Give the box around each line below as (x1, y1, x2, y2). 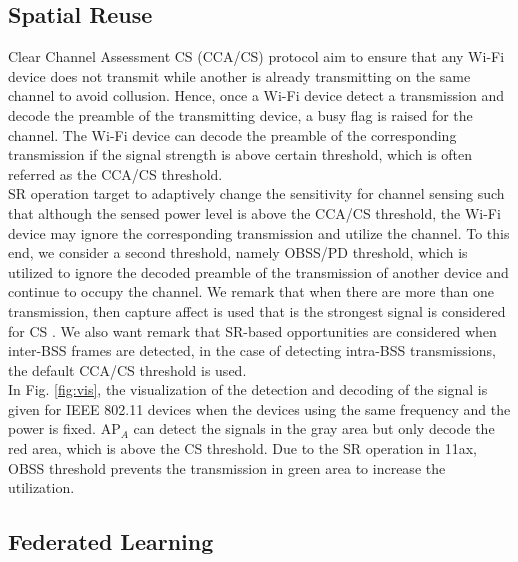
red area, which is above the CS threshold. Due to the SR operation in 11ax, (8, 438, 477, 459)
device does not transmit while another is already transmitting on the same (8, 65, 471, 86)
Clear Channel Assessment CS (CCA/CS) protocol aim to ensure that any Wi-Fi (8, 46, 505, 67)
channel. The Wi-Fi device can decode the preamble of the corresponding (8, 124, 457, 145)
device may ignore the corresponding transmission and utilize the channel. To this (8, 222, 510, 243)
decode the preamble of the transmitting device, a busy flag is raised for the (8, 104, 473, 125)
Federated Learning (8, 526, 214, 557)
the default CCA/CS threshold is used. (8, 359, 247, 380)
